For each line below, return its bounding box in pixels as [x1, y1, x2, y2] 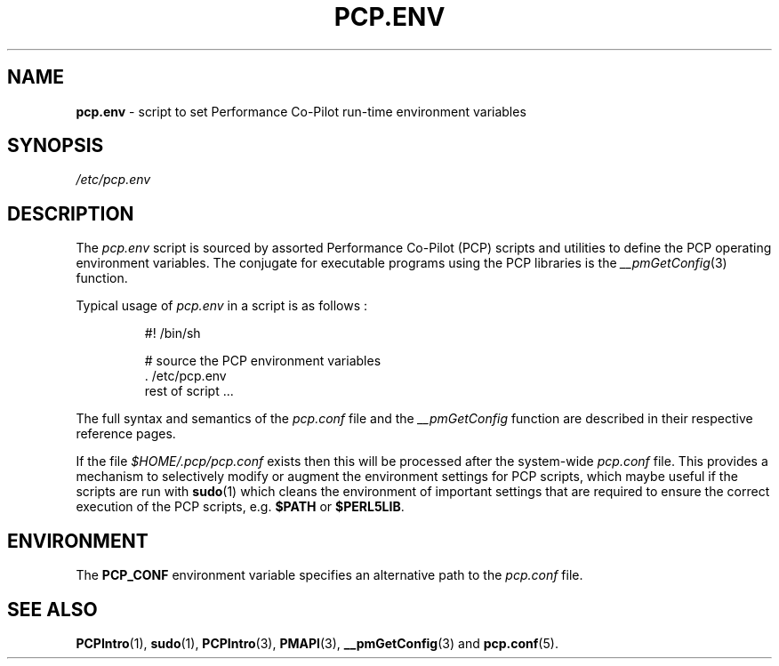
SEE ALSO [7, 598, 98, 621]
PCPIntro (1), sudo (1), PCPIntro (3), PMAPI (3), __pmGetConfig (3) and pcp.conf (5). [76, 635, 558, 651]
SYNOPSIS [7, 134, 104, 157]
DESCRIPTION [7, 202, 134, 225]
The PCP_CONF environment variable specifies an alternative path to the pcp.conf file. [76, 567, 583, 583]
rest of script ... [144, 383, 234, 399]
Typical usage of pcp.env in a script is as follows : [76, 298, 368, 314]
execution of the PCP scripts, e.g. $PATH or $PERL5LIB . [76, 499, 405, 515]
